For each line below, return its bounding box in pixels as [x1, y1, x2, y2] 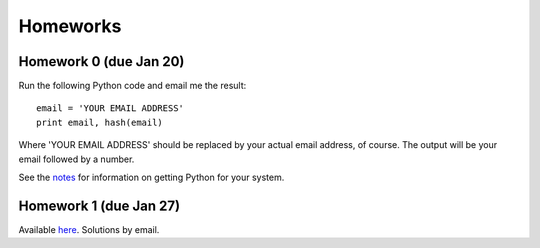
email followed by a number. [18, 153, 135, 165]
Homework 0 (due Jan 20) [18, 53, 185, 70]
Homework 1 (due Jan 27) [18, 197, 180, 214]
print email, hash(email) [36, 116, 164, 128]
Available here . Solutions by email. [18, 223, 160, 235]
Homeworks [18, 15, 122, 37]
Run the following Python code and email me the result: [18, 80, 247, 92]
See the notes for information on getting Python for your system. [18, 171, 285, 184]
